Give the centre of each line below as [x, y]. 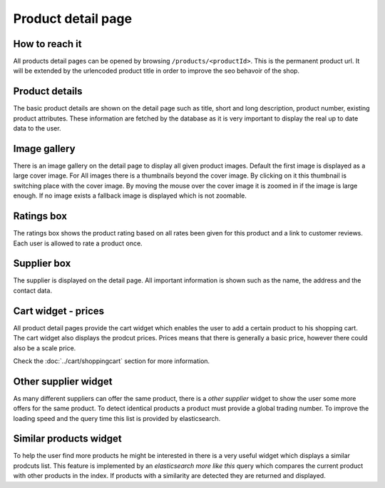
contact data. [33, 290]
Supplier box [42, 264]
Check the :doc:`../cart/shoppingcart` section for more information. [112, 361]
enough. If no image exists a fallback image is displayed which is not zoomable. [130, 195]
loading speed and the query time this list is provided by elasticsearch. [117, 418]
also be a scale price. [45, 348]
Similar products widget [68, 439]
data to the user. [37, 128]
